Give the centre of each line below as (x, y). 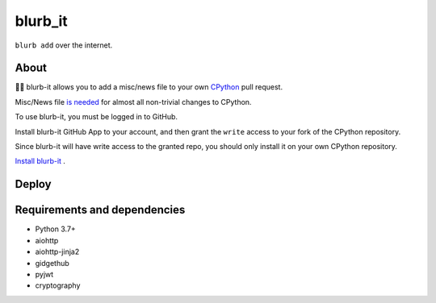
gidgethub (52, 263)
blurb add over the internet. (64, 45)
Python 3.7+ (55, 229)
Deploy (33, 184)
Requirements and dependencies (100, 210)
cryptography (58, 285)
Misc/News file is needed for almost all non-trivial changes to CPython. (133, 102)
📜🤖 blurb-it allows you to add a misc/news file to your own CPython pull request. (149, 87)
